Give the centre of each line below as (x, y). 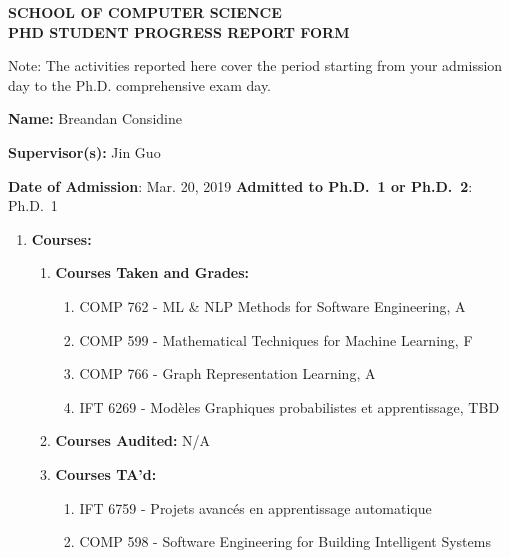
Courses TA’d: (106, 473)
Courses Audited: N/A (133, 440)
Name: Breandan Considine (95, 118)
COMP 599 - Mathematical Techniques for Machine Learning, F (276, 339)
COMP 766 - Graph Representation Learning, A (227, 373)
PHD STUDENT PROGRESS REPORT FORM (179, 31)
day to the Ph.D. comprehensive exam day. (140, 84)
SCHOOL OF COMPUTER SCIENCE (145, 12)
